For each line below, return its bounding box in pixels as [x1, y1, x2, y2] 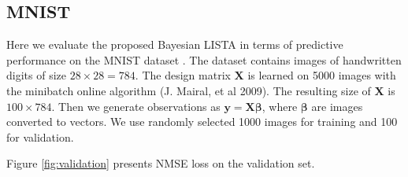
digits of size [6, 67, 66, 83]
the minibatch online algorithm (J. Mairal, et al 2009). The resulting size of [6, 82, 371, 98]
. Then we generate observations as [51, 98, 221, 114]
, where [261, 98, 298, 114]
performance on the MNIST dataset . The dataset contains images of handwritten [6, 51, 402, 68]
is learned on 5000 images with [247, 67, 396, 83]
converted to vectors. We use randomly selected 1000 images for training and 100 [6, 113, 398, 130]
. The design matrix [135, 67, 231, 83]
